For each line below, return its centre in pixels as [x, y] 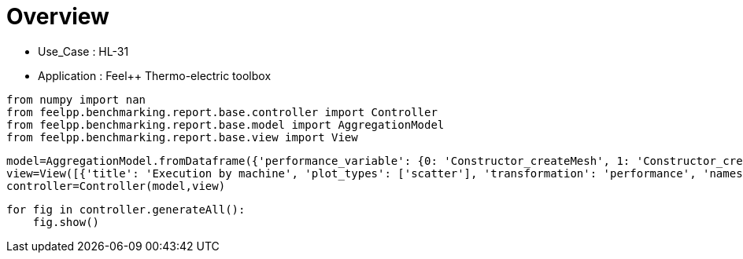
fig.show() [66, 222]
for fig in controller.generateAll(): [126, 209]
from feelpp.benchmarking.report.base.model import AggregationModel [225, 124]
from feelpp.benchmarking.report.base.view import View [182, 137]
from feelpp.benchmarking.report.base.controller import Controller [222, 112]
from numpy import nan [76, 99]
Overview [58, 16]
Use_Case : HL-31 [83, 51]
